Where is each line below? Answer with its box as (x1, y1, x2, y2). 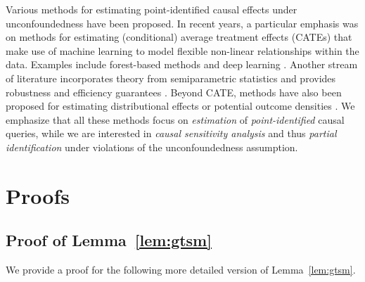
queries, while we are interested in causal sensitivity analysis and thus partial (6, 126, 337, 141)
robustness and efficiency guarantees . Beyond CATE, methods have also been (6, 84, 342, 99)
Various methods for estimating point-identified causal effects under (6, 2, 297, 16)
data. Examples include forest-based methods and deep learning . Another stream (6, 57, 358, 72)
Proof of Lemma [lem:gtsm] (6, 229, 212, 251)
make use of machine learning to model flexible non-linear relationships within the (6, 43, 359, 58)
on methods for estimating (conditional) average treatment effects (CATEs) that (6, 30, 352, 44)
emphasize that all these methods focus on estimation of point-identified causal (6, 112, 345, 127)
